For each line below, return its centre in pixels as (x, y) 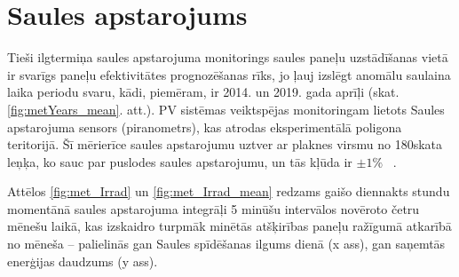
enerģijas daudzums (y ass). (83, 261)
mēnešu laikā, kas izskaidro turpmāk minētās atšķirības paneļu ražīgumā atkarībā (229, 226)
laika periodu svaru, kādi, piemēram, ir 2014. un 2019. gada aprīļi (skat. (203, 92)
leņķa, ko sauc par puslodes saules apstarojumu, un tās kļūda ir (180, 161)
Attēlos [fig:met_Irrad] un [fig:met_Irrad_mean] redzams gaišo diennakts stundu (229, 191)
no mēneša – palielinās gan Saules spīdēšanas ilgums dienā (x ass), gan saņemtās (226, 244)
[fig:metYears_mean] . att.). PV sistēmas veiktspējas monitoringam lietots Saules (226, 109)
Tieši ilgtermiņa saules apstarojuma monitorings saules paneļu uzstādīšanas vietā (228, 57)
